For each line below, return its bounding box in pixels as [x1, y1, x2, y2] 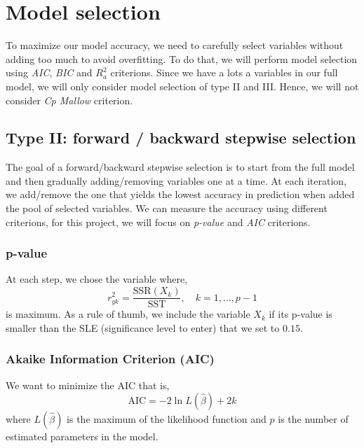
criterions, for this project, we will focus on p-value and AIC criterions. [6, 214, 311, 229]
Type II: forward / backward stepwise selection [6, 127, 356, 148]
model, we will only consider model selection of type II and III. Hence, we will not [6, 78, 359, 93]
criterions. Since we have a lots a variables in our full [110, 65, 338, 80]
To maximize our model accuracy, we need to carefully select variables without [6, 38, 344, 52]
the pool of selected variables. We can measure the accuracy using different [6, 201, 328, 216]
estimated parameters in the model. [6, 429, 159, 444]
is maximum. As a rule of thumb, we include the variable [6, 307, 250, 321]
